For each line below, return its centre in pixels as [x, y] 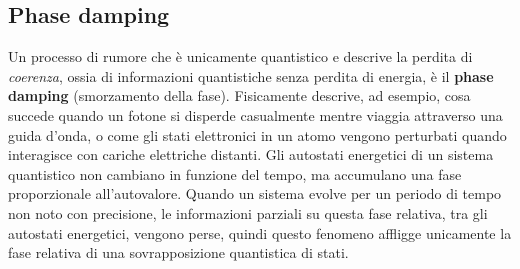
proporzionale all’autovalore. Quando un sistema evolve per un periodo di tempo [255, 193]
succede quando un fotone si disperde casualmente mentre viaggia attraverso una [255, 114]
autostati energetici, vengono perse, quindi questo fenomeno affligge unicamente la [260, 232]
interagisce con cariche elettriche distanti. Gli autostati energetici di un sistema [251, 154]
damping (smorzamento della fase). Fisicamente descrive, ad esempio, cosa [239, 95]
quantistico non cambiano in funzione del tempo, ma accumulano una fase [235, 173]
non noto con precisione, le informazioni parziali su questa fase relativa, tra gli [248, 212]
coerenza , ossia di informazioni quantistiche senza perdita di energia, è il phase [251, 75]
